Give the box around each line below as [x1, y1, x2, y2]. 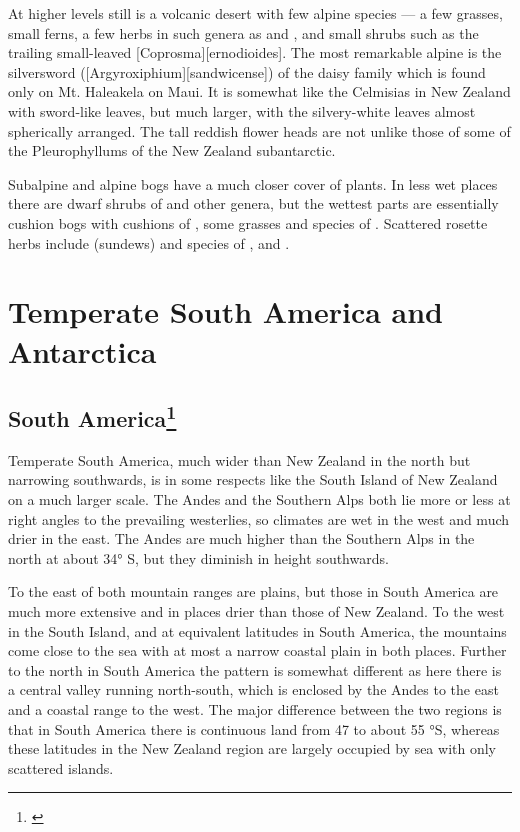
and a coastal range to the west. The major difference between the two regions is [8, 699, 502, 720]
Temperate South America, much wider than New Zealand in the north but [8, 449, 471, 470]
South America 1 [8, 399, 177, 434]
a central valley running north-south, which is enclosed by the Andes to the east [8, 679, 499, 700]
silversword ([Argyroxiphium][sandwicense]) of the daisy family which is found [8, 61, 486, 82]
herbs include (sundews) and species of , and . [8, 232, 290, 253]
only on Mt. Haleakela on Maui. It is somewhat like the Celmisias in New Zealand [8, 81, 511, 102]
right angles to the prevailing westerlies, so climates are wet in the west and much [8, 508, 510, 529]
